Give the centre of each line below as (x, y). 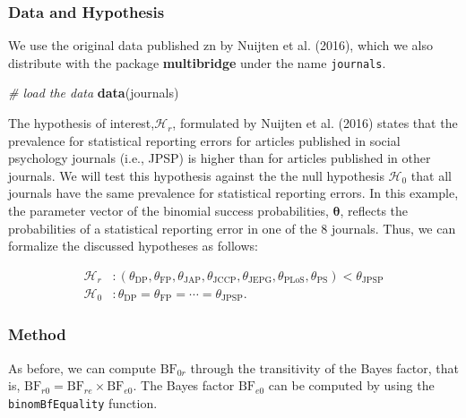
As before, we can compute (82, 367)
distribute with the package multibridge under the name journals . (197, 62)
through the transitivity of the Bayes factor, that (325, 367)
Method (37, 334)
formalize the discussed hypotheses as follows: (133, 246)
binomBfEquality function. (83, 402)
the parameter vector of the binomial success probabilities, (168, 211)
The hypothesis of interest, (82, 123)
